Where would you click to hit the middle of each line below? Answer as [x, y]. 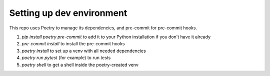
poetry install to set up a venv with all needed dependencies [84, 51]
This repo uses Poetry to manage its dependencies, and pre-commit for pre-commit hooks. [103, 28]
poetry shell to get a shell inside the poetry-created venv [80, 65]
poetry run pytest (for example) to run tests [66, 58]
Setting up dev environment [68, 13]
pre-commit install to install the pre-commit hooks [73, 44]
